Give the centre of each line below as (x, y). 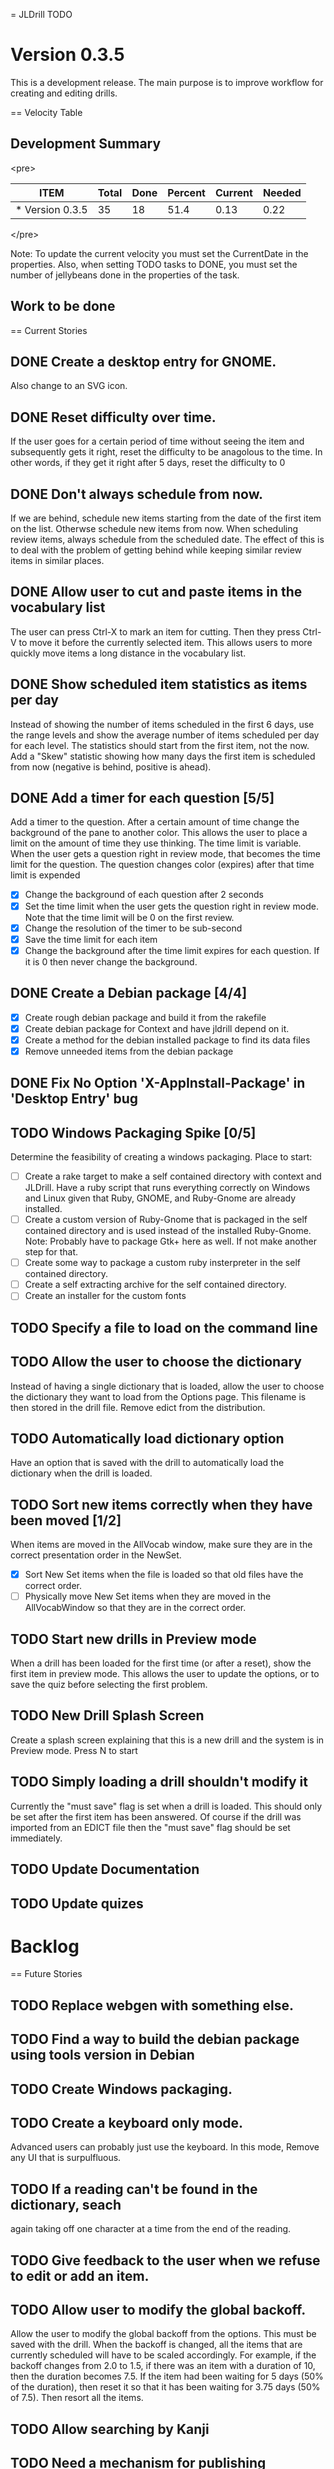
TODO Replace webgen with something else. (152, 2005)
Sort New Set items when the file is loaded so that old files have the (164, 1575)
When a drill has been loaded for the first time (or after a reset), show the (161, 1663)
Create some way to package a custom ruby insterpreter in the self (162, 1263)
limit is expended (45, 875)
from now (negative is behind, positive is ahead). (111, 766)
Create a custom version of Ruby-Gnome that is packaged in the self (166, 1220)
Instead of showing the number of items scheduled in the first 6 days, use (162, 724)
